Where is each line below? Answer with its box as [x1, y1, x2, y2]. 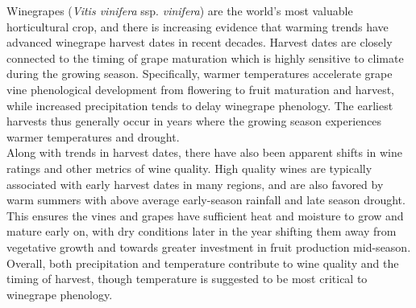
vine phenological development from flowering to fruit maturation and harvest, [6, 80, 394, 97]
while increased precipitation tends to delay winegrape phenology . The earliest [6, 97, 393, 113]
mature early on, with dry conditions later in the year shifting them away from [6, 223, 397, 240]
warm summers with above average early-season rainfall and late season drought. [6, 191, 406, 208]
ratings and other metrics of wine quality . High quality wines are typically [6, 159, 372, 176]
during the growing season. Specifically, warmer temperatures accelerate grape [6, 65, 393, 82]
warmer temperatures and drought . [6, 128, 180, 145]
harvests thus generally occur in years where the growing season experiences [6, 113, 382, 129]
